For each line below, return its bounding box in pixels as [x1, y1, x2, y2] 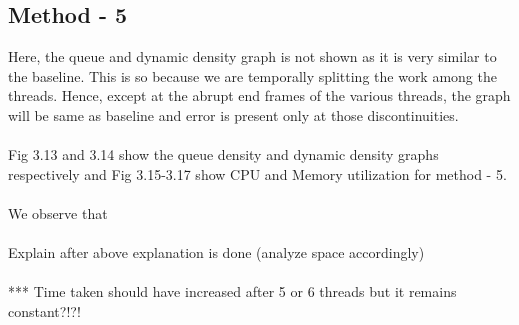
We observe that [8, 202, 108, 223]
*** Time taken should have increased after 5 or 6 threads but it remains [8, 281, 457, 302]
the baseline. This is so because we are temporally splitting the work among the [8, 65, 497, 86]
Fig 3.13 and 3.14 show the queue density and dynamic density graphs [8, 144, 439, 165]
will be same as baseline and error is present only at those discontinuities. [8, 104, 459, 125]
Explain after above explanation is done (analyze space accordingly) [8, 242, 425, 263]
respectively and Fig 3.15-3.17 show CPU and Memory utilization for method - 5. [8, 163, 507, 184]
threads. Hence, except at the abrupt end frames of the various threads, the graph [8, 85, 511, 106]
